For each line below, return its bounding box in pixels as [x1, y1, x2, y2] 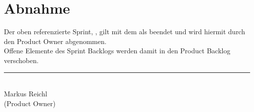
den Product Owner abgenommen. [4, 36, 106, 46]
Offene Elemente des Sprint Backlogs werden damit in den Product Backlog [4, 45, 231, 56]
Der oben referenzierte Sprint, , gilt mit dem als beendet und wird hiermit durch [4, 26, 245, 37]
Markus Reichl [4, 89, 47, 99]
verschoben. [4, 55, 39, 65]
